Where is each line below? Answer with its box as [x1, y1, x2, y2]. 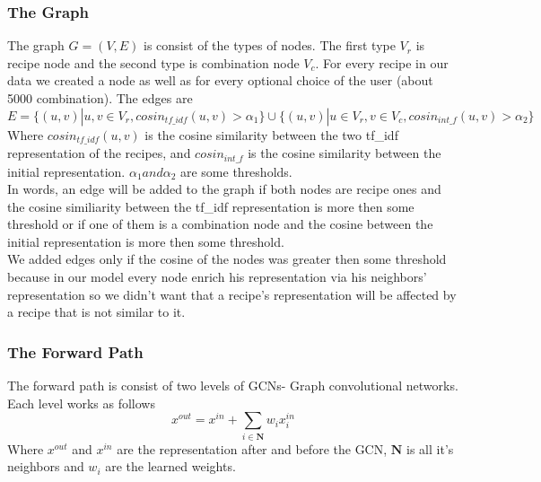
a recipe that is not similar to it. [7, 302, 186, 321]
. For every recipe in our [315, 53, 449, 72]
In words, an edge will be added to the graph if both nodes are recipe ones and [7, 180, 441, 198]
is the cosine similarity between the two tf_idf [144, 125, 398, 144]
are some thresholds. [179, 162, 292, 180]
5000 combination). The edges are [7, 89, 193, 107]
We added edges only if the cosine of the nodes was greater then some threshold [7, 250, 447, 268]
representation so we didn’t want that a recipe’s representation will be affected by [7, 285, 457, 303]
